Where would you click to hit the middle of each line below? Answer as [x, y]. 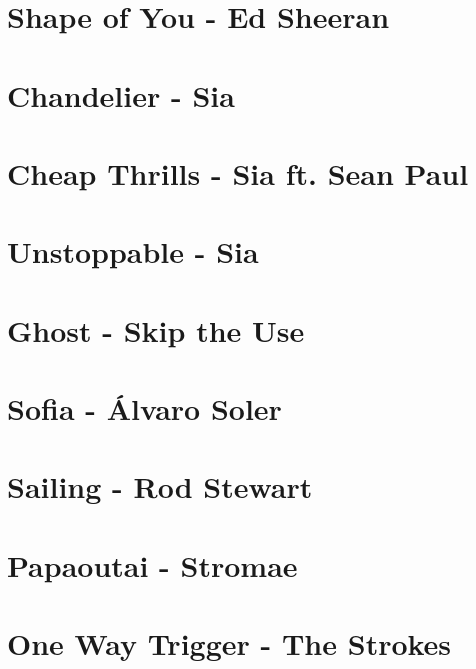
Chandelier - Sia [121, 94]
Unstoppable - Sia [133, 251]
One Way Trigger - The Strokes [229, 643]
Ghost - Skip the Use [156, 329]
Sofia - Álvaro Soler [144, 408]
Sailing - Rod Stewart [160, 486]
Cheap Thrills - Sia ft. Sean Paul [238, 172]
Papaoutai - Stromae [152, 564]
